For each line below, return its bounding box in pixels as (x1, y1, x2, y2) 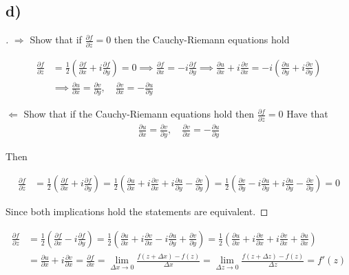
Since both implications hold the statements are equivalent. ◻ (6, 204, 268, 219)
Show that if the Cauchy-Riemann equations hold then (23, 107, 255, 121)
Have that (286, 107, 328, 121)
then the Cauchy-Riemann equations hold (114, 32, 290, 47)
